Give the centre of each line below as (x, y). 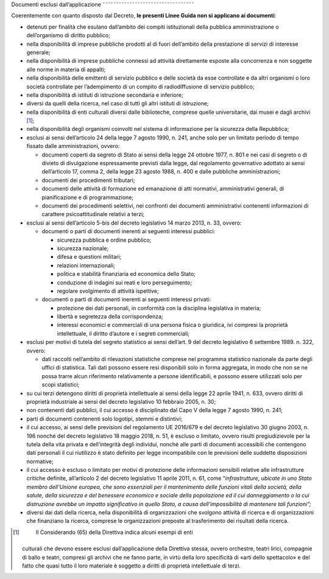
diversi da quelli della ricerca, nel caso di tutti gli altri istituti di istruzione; (118, 104)
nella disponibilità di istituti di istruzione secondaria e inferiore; (105, 95)
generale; (39, 52)
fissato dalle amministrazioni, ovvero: (73, 146)
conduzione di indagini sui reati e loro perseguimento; (124, 282)
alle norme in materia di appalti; (66, 69)
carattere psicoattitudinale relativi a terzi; (93, 214)
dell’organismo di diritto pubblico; (69, 35)
